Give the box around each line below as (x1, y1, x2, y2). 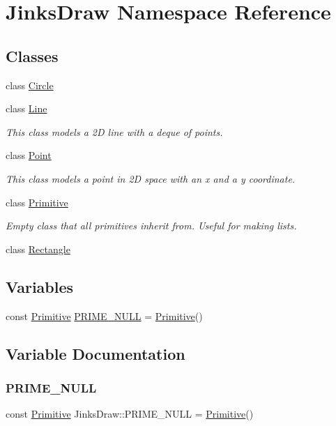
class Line (6, 101, 47, 116)
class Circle (6, 77, 54, 92)
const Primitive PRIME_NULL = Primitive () (6, 308, 203, 323)
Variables (6, 275, 74, 297)
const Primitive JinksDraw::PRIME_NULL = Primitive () (6, 406, 254, 421)
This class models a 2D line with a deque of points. (6, 124, 223, 139)
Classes (6, 45, 59, 66)
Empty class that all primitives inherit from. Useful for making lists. (6, 218, 297, 233)
